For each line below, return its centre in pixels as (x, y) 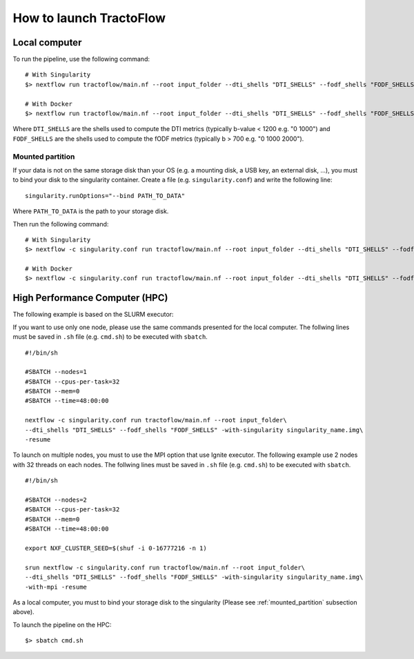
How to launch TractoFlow (89, 18)
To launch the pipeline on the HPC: (62, 624)
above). (23, 612)
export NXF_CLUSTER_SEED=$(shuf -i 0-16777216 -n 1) (116, 548)
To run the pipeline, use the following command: (81, 59)
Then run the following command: (61, 224)
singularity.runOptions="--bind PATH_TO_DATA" (105, 196)
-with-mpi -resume (56, 587)
